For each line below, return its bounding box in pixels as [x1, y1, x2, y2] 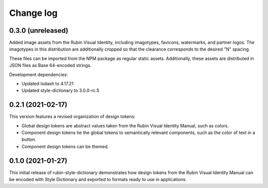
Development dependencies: [9, 71, 68, 77]
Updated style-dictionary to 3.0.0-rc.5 [21, 87, 99, 94]
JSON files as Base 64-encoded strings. [9, 63, 92, 68]
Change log [9, 7, 58, 18]
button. [21, 136, 37, 142]
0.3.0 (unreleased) [9, 26, 68, 35]
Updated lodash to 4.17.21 [21, 81, 74, 87]
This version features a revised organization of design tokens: [9, 114, 136, 120]
